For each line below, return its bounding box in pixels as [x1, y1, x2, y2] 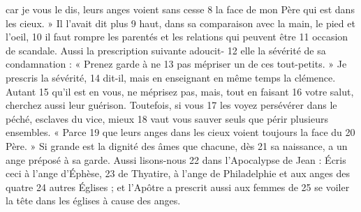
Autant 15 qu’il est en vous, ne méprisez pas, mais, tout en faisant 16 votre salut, [6, 84, 354, 98]
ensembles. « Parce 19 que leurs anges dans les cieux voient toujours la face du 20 [6, 125, 355, 139]
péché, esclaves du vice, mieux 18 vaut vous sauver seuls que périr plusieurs [6, 111, 328, 126]
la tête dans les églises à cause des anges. [6, 193, 181, 208]
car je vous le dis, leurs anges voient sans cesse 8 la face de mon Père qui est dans [6, 2, 355, 16]
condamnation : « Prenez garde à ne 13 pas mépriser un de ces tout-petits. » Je [6, 56, 347, 71]
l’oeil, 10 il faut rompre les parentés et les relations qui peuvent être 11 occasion [6, 29, 348, 44]
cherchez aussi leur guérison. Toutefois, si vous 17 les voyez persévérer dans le [6, 98, 337, 112]
